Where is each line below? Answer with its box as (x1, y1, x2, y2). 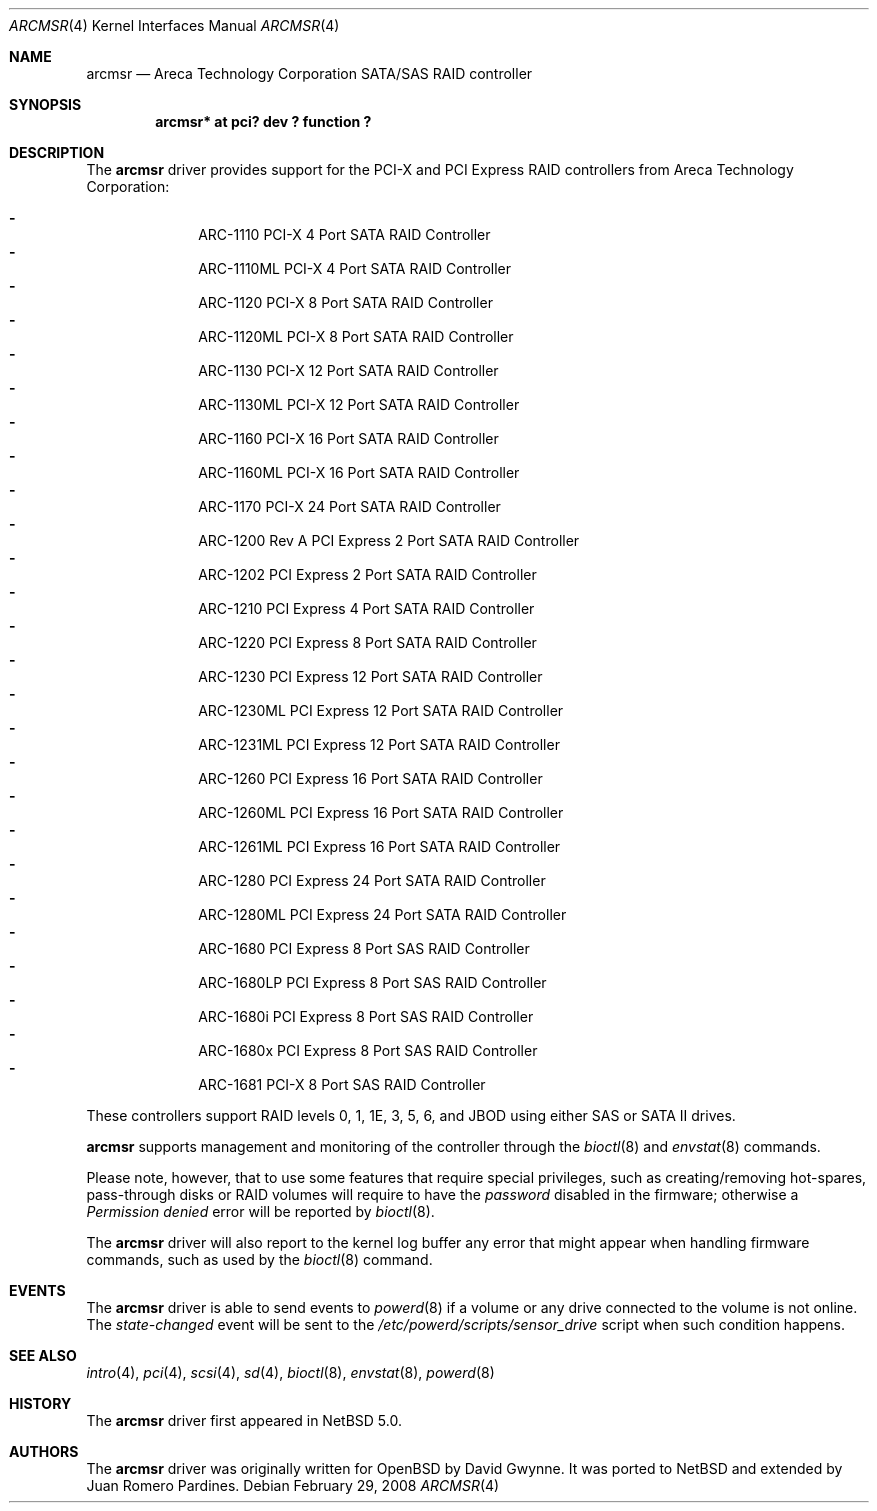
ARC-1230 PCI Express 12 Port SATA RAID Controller (198, 668, 543, 685)
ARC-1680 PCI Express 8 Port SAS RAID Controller (198, 940, 530, 957)
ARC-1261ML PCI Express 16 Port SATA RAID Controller (198, 838, 561, 855)
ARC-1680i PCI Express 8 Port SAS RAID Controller (198, 1008, 534, 1025)
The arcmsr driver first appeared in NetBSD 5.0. (86, 1412, 402, 1429)
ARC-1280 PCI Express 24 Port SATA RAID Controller (198, 872, 546, 889)
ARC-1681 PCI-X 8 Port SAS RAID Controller (198, 1076, 486, 1093)
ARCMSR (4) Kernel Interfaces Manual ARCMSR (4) (9, 17, 340, 34)
